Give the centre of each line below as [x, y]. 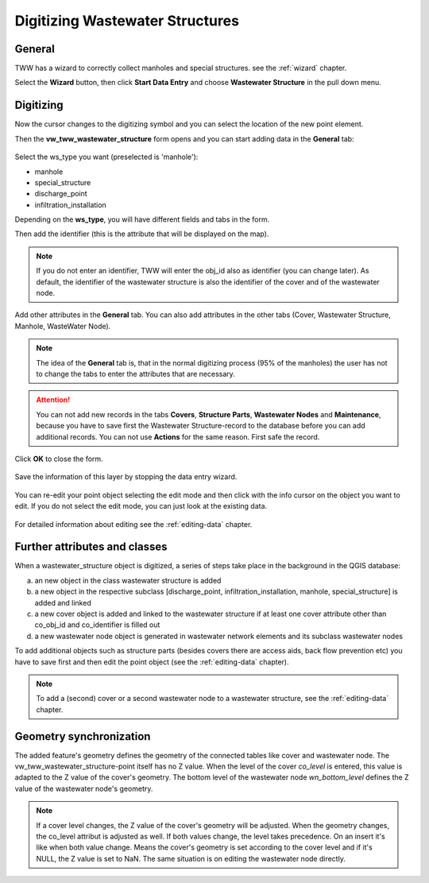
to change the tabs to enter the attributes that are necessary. [136, 374]
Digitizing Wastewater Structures [127, 21]
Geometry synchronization [83, 736]
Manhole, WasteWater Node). [63, 326]
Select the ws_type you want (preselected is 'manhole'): [106, 157]
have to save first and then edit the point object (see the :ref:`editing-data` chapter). [152, 662]
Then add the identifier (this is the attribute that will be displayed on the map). [142, 234]
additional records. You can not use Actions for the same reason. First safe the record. [178, 436]
